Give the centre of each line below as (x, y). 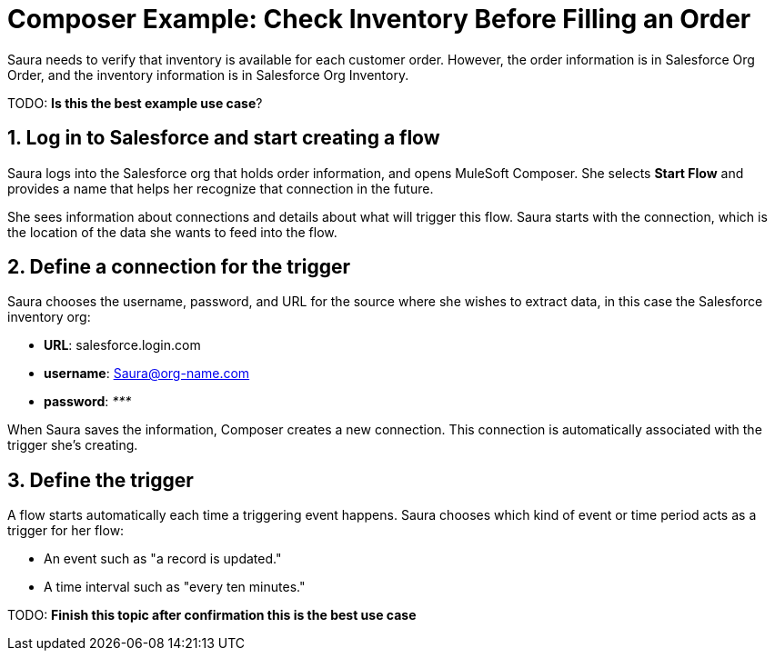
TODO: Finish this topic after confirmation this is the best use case (212, 615)
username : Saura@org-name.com (147, 374)
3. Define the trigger (101, 480)
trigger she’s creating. (73, 445)
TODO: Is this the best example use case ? (135, 103)
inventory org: (49, 317)
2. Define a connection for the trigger (179, 267)
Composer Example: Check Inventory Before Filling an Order (379, 19)
